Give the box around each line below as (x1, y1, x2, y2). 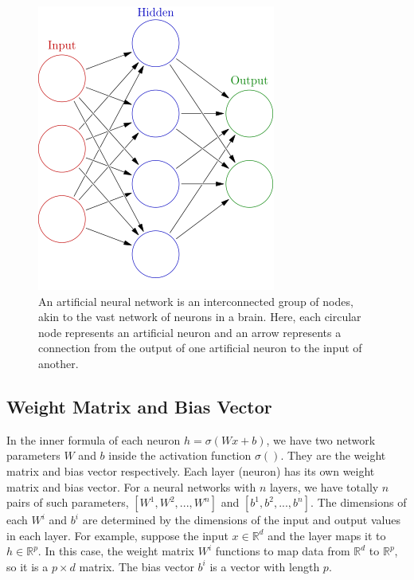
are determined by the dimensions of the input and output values (82, 511, 400, 528)
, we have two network (266, 431, 376, 448)
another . (38, 355, 79, 371)
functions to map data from (215, 543, 350, 559)
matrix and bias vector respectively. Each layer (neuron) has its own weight (6, 462, 375, 479)
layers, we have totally (269, 478, 379, 495)
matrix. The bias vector (79, 558, 194, 574)
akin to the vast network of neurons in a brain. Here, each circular (38, 308, 361, 325)
